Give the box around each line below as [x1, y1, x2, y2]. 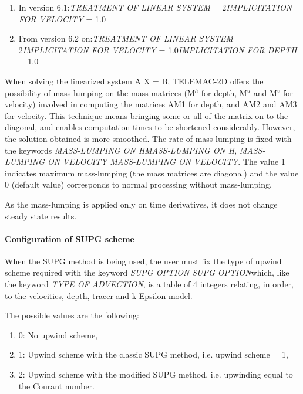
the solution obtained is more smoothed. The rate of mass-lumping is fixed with [5, 132, 292, 144]
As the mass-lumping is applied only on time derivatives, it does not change [5, 198, 278, 210]
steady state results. [5, 209, 77, 222]
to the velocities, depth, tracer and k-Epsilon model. [5, 289, 193, 301]
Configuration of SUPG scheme [5, 232, 134, 244]
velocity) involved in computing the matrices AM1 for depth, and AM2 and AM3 [5, 98, 297, 110]
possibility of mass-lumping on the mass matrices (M [5, 86, 195, 98]
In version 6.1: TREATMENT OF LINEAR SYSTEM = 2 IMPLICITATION [18, 1, 292, 13]
